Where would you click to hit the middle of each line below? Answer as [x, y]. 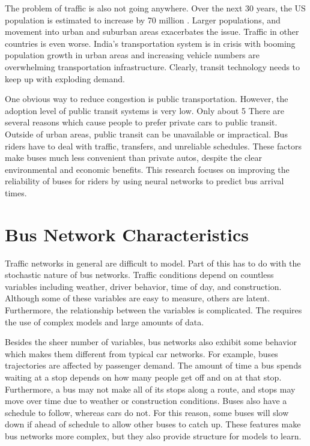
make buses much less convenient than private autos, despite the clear [133, 158]
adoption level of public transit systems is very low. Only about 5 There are [144, 110]
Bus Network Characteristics [127, 234]
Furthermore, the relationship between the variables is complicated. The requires [153, 310]
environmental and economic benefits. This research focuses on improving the [147, 169]
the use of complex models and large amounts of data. [105, 321]
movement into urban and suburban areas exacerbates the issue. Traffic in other [152, 32]
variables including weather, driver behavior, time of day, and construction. [143, 286]
